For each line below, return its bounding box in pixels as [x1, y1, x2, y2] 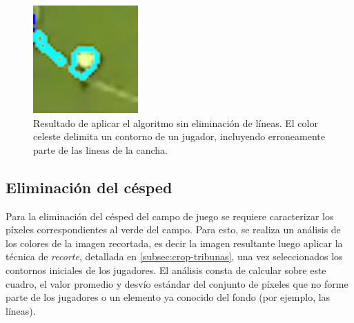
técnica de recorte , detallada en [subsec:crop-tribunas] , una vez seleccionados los [6, 249, 343, 264]
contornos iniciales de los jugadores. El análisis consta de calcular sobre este [6, 262, 326, 277]
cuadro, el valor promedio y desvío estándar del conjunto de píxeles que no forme [6, 276, 348, 291]
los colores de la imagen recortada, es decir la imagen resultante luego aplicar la [6, 235, 343, 250]
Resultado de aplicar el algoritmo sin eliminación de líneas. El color [33, 115, 318, 130]
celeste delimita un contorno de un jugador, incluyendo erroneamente [33, 129, 325, 144]
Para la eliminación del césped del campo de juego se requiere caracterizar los [6, 208, 334, 223]
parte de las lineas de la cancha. [33, 142, 168, 157]
